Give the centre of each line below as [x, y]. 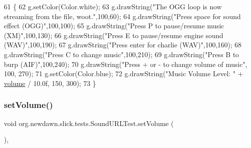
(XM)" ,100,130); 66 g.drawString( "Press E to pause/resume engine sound [114, 35]
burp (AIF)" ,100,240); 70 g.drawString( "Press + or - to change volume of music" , [126, 64]
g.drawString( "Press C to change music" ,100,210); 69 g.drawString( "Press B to [122, 54]
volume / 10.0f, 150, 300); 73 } [50, 83]
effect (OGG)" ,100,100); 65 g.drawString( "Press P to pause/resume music [114, 26]
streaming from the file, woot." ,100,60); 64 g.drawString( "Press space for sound [123, 16]
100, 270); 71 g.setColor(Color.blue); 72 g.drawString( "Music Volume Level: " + [124, 74]
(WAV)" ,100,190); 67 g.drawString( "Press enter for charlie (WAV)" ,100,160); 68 [123, 45]
